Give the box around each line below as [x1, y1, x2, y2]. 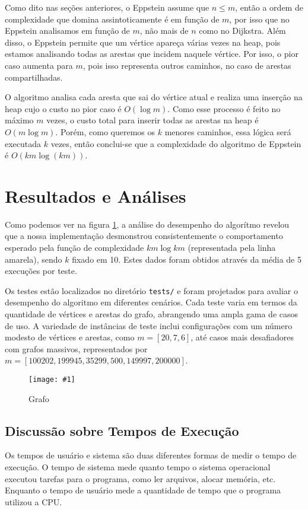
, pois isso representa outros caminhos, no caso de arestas [82, 59, 291, 71]
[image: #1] [28, 375, 75, 384]
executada [5, 137, 42, 149]
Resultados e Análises [5, 183, 186, 208]
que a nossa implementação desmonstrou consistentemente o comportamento [5, 230, 283, 242]
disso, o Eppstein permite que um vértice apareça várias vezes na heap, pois [5, 36, 281, 48]
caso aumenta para [5, 59, 73, 71]
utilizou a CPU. [5, 495, 62, 508]
